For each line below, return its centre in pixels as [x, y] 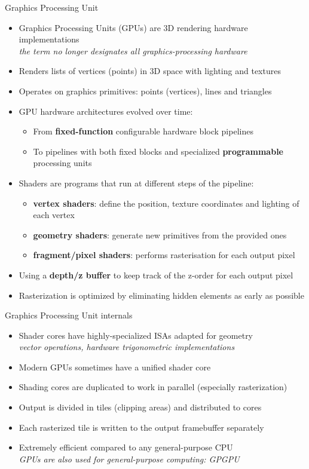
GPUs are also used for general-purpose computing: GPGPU [129, 459]
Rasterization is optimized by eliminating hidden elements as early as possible [161, 295]
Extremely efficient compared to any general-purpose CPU [126, 447]
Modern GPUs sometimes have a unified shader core [115, 367]
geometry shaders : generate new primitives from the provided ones [160, 234]
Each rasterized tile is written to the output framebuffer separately [141, 427]
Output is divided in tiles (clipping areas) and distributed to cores [140, 407]
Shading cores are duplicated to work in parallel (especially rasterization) [153, 387]
